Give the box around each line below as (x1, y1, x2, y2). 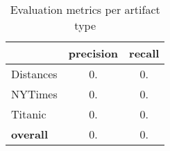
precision (68, 45, 119, 61)
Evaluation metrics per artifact (10, 1, 160, 17)
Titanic (11, 106, 46, 122)
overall (11, 126, 49, 142)
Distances (11, 66, 58, 82)
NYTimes (11, 86, 58, 102)
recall (129, 45, 160, 61)
